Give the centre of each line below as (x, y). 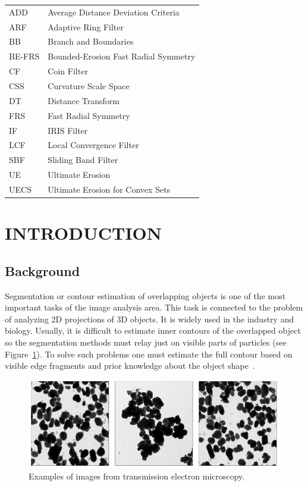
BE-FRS (24, 56)
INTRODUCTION (84, 233)
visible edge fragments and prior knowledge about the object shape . (130, 366)
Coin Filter (68, 71)
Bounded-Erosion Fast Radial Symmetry (122, 56)
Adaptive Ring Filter (86, 26)
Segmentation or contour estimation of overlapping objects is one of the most (145, 295)
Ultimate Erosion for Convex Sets (109, 189)
